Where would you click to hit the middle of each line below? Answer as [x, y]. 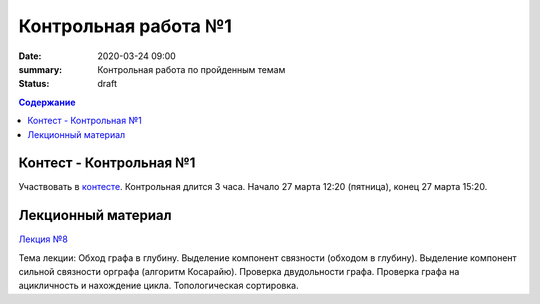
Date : [30, 56]
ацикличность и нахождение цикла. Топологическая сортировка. [158, 286]
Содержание [47, 102]
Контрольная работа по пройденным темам [191, 69]
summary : [40, 69]
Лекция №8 [43, 239]
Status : [34, 84]
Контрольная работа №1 [125, 26]
